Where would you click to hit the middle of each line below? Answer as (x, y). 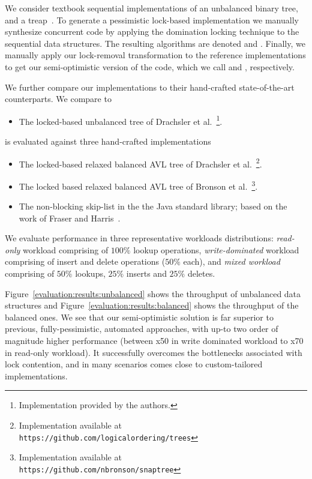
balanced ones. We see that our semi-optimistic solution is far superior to (139, 317)
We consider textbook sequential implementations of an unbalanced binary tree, (151, 8)
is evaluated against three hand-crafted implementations (108, 141)
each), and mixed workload (232, 261)
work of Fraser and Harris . (70, 218)
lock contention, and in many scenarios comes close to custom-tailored (134, 364)
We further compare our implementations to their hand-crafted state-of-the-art (150, 87)
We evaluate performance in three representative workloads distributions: (139, 238)
